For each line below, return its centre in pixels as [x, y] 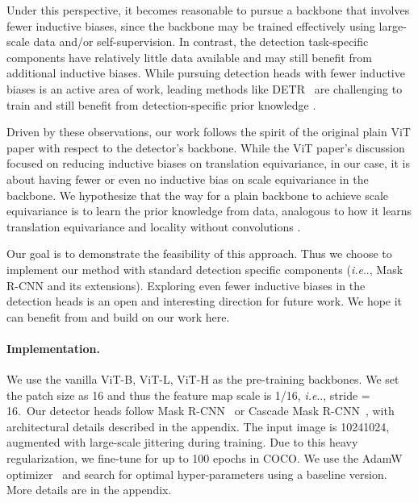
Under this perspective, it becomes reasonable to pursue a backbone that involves [208, 10]
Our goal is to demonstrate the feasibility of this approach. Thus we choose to [199, 254]
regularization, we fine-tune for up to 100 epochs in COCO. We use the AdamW [205, 458]
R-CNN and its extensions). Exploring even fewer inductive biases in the [186, 285]
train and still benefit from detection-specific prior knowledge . [161, 104]
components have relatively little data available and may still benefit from [189, 57]
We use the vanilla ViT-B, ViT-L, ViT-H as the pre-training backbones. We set [203, 379]
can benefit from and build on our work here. [118, 316]
